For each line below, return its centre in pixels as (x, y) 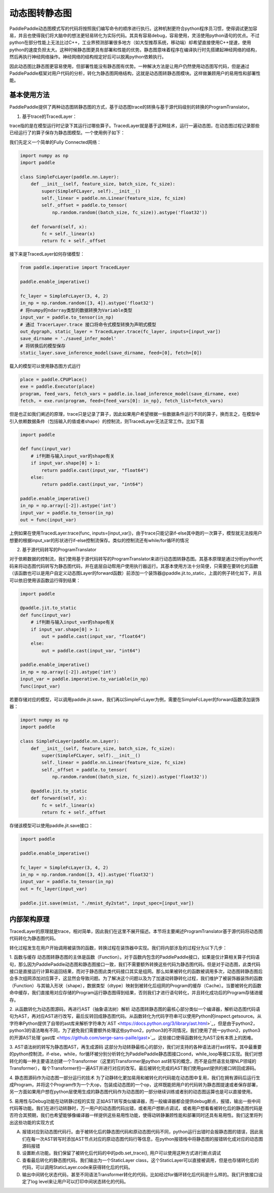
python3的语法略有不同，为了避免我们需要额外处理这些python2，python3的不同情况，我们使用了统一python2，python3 (135, 1030)
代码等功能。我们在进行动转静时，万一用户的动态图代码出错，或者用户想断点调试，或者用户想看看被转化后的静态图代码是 (136, 1108)
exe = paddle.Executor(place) (58, 387)
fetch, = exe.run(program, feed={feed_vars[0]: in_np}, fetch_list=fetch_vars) (122, 401)
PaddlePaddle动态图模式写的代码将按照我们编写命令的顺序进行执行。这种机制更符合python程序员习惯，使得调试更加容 (133, 28)
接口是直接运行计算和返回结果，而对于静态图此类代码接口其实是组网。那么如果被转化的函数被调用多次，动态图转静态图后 (136, 971)
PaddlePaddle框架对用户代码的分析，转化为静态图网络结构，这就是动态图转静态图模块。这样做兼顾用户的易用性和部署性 (135, 73)
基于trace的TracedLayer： (49, 116)
